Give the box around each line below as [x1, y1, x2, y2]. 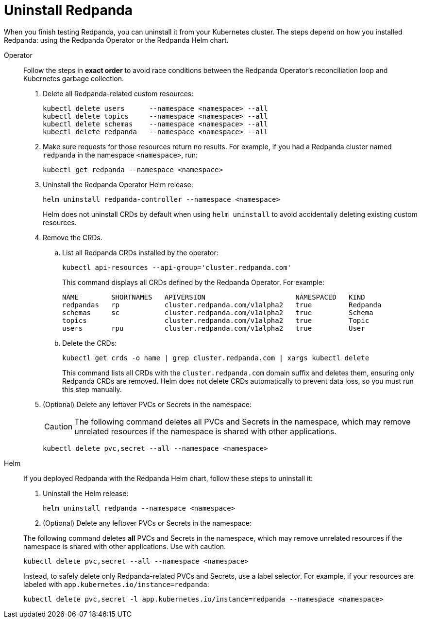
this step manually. [62, 385, 122, 393]
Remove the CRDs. [43, 233, 102, 242]
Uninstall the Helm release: [43, 489, 129, 498]
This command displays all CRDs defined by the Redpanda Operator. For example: [62, 278, 324, 286]
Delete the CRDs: [62, 338, 117, 347]
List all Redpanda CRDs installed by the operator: [62, 248, 219, 257]
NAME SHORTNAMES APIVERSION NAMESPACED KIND [62, 293, 365, 301]
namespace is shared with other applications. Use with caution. [23, 542, 226, 551]
